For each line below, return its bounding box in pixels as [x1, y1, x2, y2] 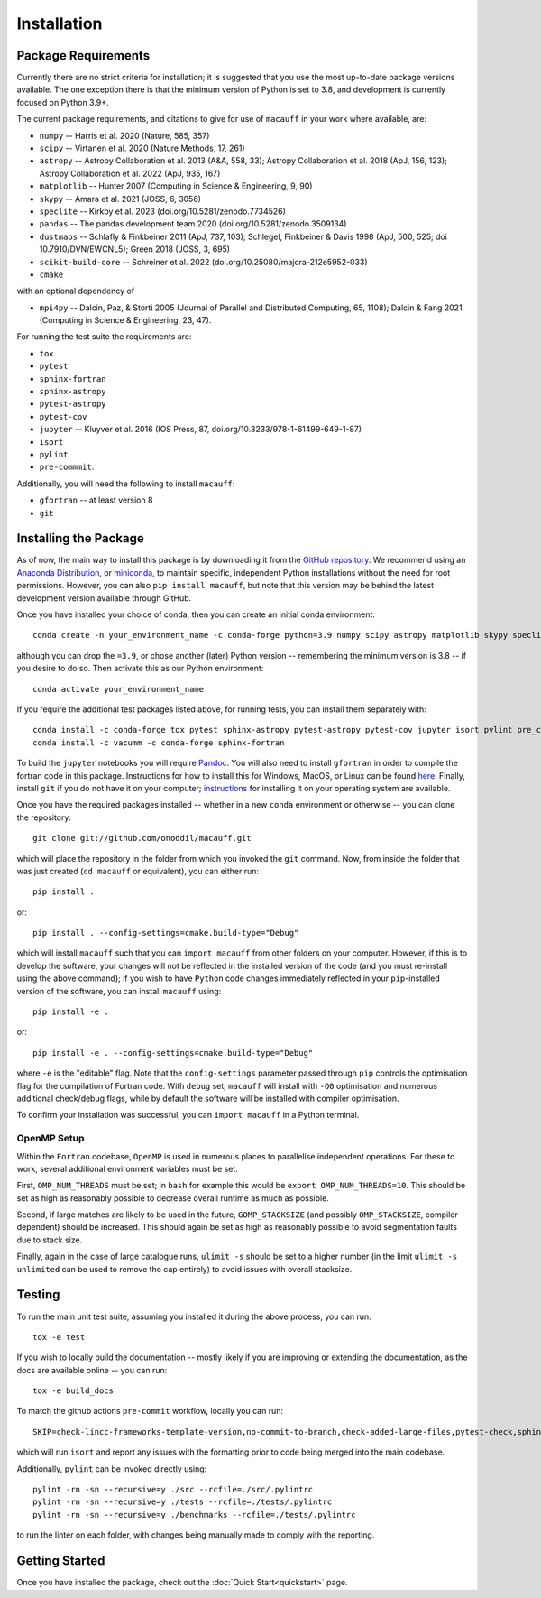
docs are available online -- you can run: [16, 1364, 168, 1375]
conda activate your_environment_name [32, 684, 205, 694]
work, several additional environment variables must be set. [16, 1163, 238, 1174]
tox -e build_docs [32, 1386, 115, 1396]
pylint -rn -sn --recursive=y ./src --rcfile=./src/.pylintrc [32, 1484, 314, 1495]
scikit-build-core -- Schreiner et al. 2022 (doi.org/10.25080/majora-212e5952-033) [39, 256, 369, 267]
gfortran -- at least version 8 [39, 494, 153, 505]
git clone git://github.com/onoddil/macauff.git [32, 833, 252, 844]
